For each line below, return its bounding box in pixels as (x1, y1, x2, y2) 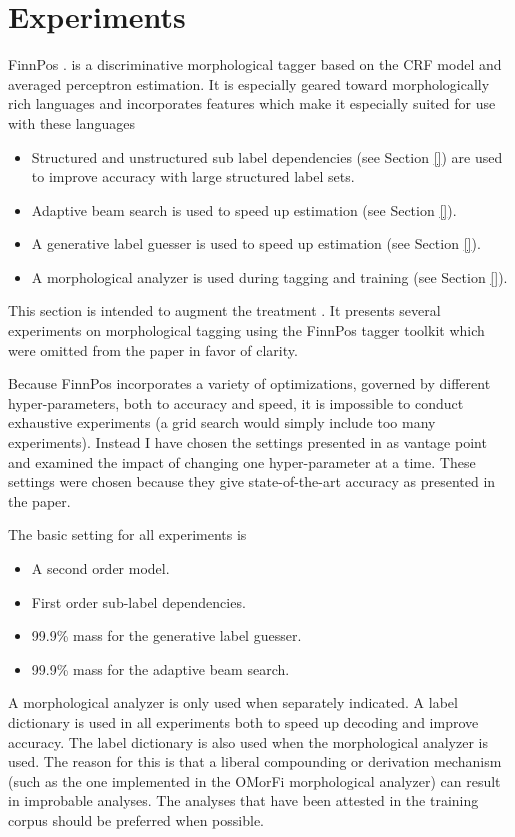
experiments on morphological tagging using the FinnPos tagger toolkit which (8, 320, 485, 341)
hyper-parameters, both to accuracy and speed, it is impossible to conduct (8, 392, 464, 413)
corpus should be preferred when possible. (8, 809, 264, 830)
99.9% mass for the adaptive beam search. (31, 658, 290, 679)
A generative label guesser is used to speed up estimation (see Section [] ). (31, 233, 481, 254)
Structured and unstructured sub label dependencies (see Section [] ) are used (31, 146, 503, 167)
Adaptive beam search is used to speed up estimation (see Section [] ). (31, 199, 457, 220)
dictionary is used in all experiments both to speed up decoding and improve (8, 711, 479, 732)
